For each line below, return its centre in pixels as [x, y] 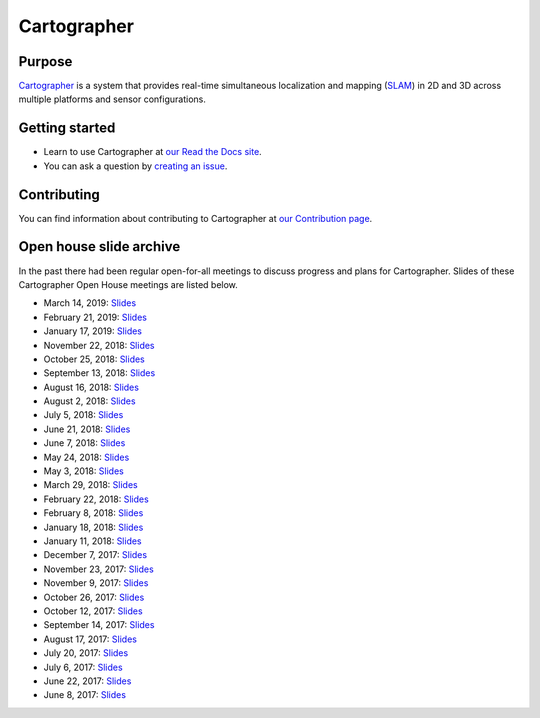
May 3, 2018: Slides [83, 471]
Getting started [67, 128]
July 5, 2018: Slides [83, 415]
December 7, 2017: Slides [95, 555]
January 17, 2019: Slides [93, 331]
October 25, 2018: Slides [94, 359]
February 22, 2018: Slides [96, 499]
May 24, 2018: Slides [86, 457]
